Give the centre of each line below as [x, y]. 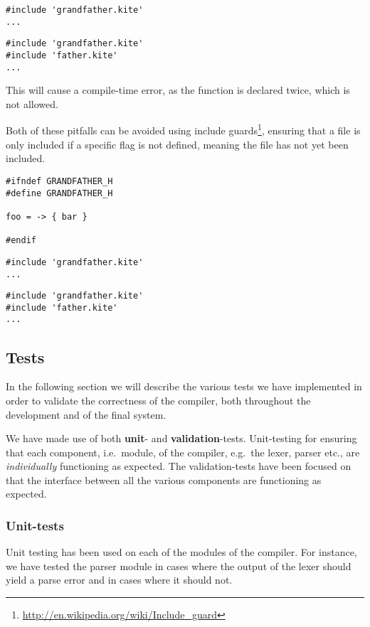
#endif [21, 241]
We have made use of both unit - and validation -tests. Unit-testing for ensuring [181, 438]
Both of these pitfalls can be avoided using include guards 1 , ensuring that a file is [183, 129]
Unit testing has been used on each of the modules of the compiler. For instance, [181, 552]
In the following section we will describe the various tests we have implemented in [184, 386]
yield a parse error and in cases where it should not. [119, 580]
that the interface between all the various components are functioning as [164, 479]
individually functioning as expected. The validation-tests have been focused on [179, 466]
